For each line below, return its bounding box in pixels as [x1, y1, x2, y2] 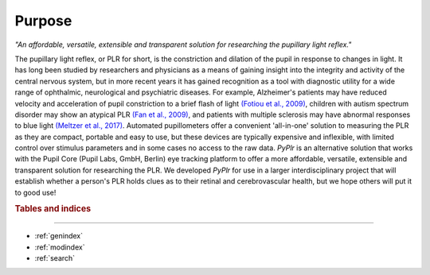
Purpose [14, 12, 72, 29]
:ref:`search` [34, 254, 76, 263]
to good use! [14, 188, 57, 197]
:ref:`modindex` [34, 242, 85, 252]
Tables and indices [14, 203, 92, 215]
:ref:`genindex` [34, 231, 84, 241]
